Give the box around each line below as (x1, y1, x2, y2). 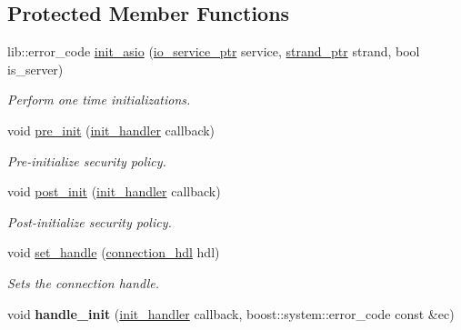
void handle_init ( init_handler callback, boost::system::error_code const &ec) (7, 304, 455, 323)
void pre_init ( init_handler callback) (7, 120, 215, 139)
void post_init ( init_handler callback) (7, 182, 221, 201)
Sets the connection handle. (7, 273, 160, 292)
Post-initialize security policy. (7, 212, 172, 231)
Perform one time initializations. (7, 90, 191, 109)
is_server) (7, 59, 64, 78)
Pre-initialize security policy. (7, 151, 166, 170)
